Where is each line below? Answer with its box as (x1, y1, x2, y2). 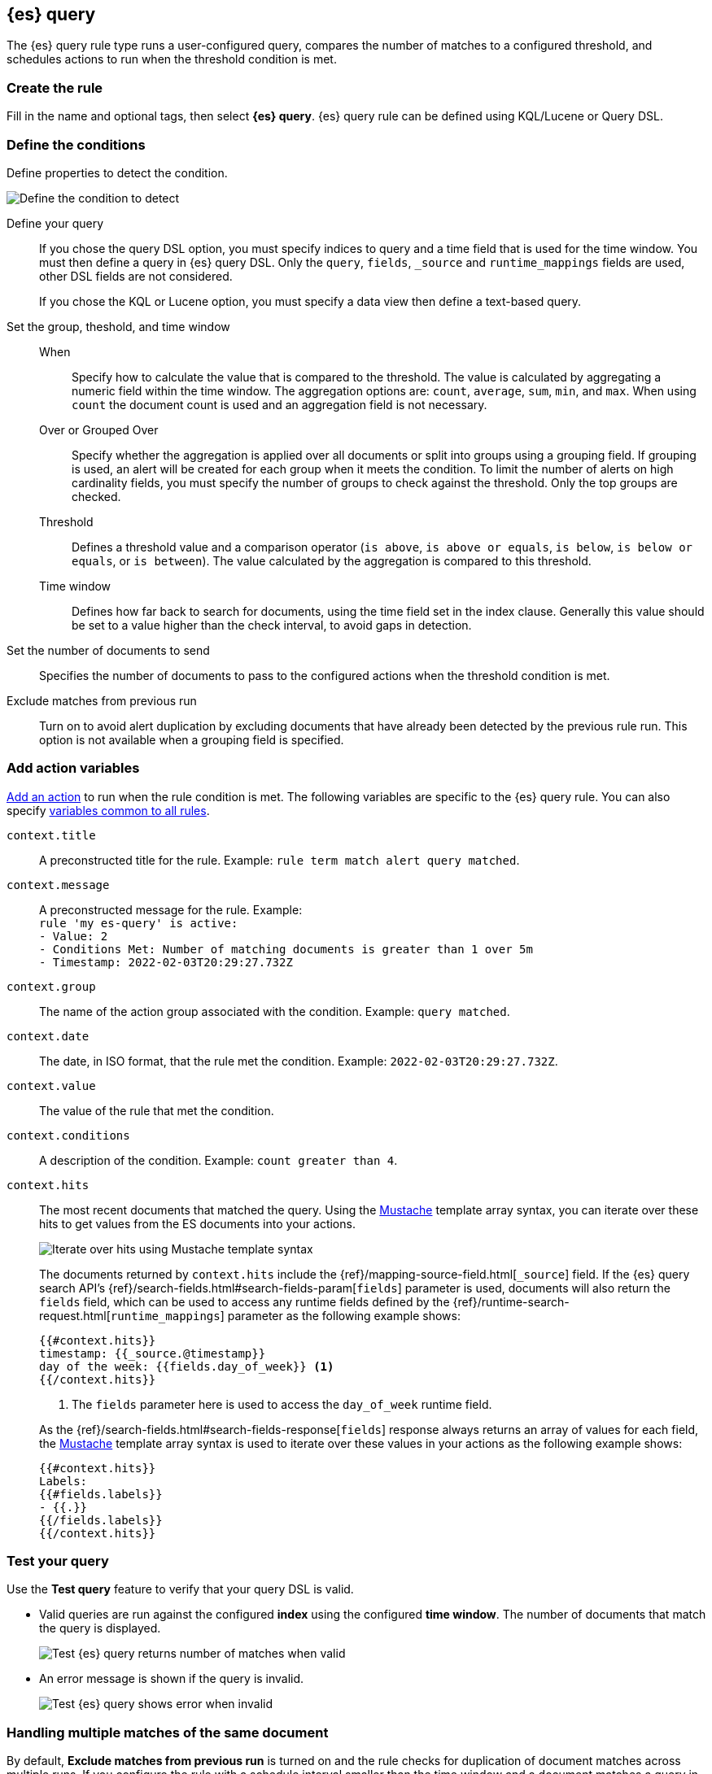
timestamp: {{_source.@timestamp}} (39, 1346, 266, 1360)
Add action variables (7, 760, 140, 777)
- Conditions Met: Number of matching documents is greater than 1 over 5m (39, 942, 533, 956)
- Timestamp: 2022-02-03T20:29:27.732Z (39, 955, 293, 969)
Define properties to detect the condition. (7, 165, 228, 180)
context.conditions (7, 1128, 130, 1142)
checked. (72, 489, 121, 503)
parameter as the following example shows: (227, 1308, 461, 1323)
